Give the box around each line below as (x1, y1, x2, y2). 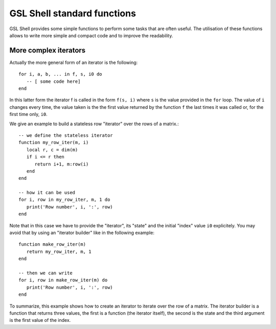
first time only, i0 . (9, 111, 48, 118)
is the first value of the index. (9, 317, 71, 323)
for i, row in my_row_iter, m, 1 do (18, 197, 110, 203)
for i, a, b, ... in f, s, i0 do (18, 72, 102, 77)
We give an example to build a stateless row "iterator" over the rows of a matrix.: (9, 121, 179, 127)
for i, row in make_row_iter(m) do (18, 277, 108, 283)
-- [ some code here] (26, 78, 81, 84)
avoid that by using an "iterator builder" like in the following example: (9, 230, 154, 236)
